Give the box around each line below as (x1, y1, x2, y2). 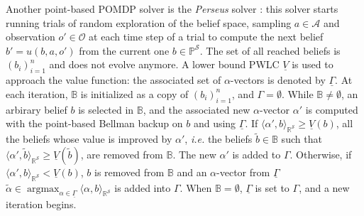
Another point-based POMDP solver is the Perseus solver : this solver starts (6, 1, 338, 16)
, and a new (299, 180, 350, 195)
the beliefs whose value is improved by (6, 131, 172, 146)
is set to (255, 180, 289, 195)
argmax (26, 183, 60, 194)
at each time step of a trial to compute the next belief (89, 29, 324, 44)
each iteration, (6, 86, 68, 101)
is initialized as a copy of (80, 86, 189, 101)
